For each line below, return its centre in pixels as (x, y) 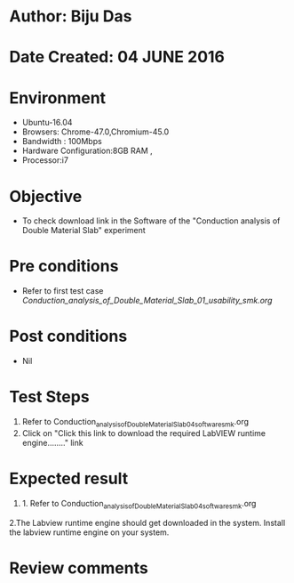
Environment (58, 97)
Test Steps (50, 397)
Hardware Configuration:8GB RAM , (87, 151)
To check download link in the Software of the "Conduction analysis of (151, 221)
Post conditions (68, 336)
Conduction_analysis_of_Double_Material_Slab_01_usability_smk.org (147, 301)
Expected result (69, 479)
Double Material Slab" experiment (84, 231)
